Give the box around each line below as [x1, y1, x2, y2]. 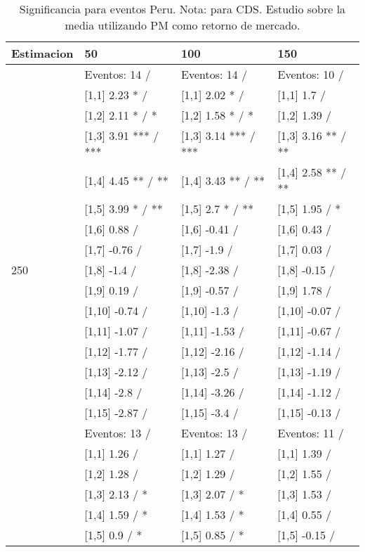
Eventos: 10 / [277, 66, 344, 82]
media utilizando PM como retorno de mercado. [65, 17, 300, 33]
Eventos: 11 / [277, 425, 344, 441]
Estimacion [11, 45, 74, 61]
